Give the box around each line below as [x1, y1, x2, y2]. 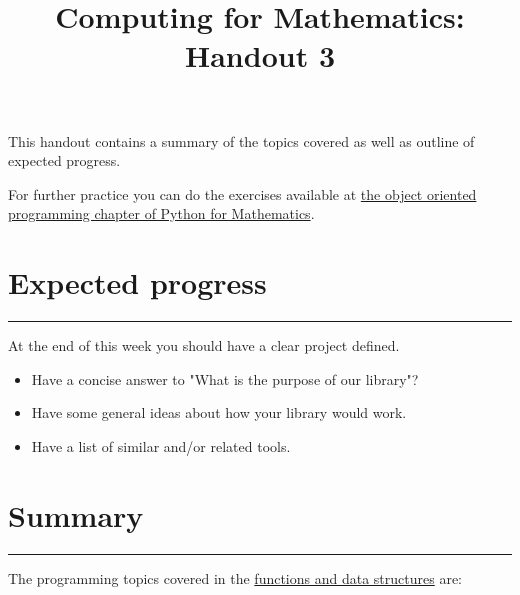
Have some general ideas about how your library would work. [31, 402, 407, 423]
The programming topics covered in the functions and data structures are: [8, 567, 462, 588]
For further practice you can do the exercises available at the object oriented [8, 183, 477, 204]
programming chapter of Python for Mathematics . [8, 203, 315, 224]
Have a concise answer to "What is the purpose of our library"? [31, 368, 419, 389]
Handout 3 [185, 35, 335, 76]
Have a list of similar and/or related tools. [31, 435, 291, 456]
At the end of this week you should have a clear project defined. [8, 335, 400, 356]
